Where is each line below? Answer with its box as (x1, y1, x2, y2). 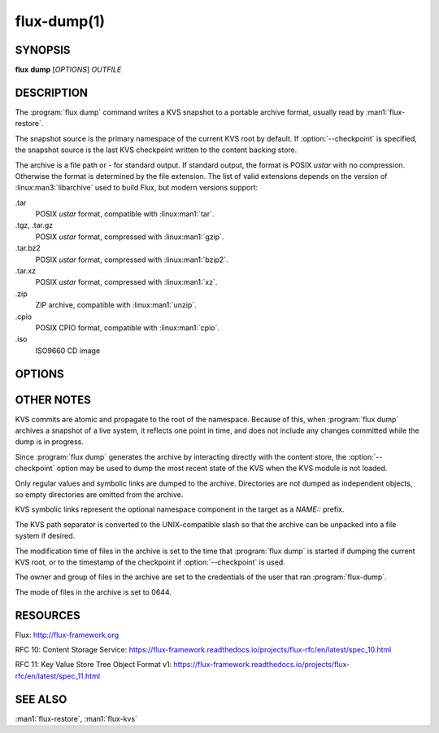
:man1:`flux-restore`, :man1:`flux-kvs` (15, 713, 138, 723)
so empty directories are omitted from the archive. (15, 490, 184, 500)
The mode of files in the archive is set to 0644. (15, 587, 172, 597)
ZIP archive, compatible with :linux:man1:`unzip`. (35, 300, 197, 310)
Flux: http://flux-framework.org (15, 630, 120, 639)
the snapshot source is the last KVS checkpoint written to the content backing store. (15, 145, 298, 155)
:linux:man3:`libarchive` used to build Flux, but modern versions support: (15, 183, 259, 193)
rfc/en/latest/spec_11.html (15, 671, 101, 681)
